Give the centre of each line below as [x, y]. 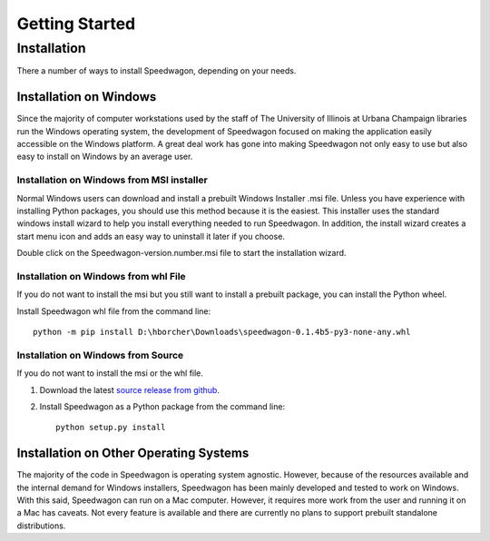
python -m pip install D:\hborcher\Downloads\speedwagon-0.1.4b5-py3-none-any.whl [222, 332]
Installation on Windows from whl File [101, 276]
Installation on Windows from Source [100, 355]
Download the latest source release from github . [129, 389]
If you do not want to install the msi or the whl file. [110, 373]
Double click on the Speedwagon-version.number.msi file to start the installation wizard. [181, 253]
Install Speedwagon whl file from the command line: [114, 311]
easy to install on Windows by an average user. [105, 157]
